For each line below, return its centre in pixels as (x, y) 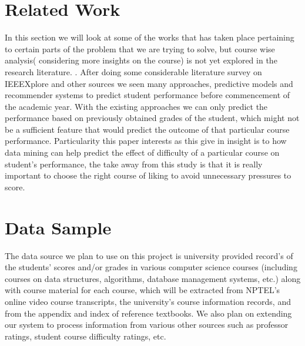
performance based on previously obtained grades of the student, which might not (152, 118)
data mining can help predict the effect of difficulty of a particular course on (142, 152)
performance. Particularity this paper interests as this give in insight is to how (146, 141)
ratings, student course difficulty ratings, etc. (86, 336)
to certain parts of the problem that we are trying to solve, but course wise (140, 48)
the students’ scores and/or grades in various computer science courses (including (151, 267)
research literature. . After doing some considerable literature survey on (133, 71)
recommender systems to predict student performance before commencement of (148, 95)
